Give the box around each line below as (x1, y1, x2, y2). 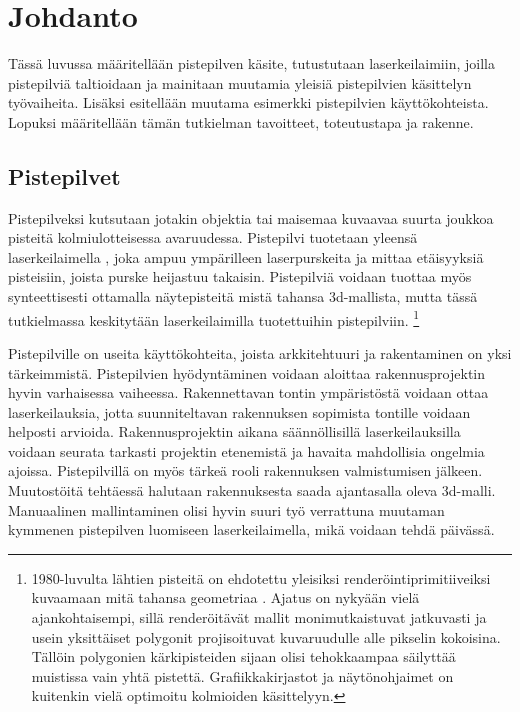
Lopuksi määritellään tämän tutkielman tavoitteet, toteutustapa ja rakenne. (8, 111, 474, 132)
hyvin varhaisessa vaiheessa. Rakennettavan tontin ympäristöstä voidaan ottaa (8, 382, 489, 403)
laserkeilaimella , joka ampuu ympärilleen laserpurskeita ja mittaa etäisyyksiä (8, 246, 484, 267)
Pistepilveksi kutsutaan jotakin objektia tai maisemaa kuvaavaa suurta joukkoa (8, 207, 494, 228)
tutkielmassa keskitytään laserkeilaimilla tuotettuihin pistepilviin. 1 (8, 306, 420, 330)
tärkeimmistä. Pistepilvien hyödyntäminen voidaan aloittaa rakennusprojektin (8, 362, 486, 383)
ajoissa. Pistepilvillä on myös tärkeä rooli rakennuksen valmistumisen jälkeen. (8, 460, 483, 481)
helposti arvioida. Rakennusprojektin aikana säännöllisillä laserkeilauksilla (8, 421, 461, 442)
